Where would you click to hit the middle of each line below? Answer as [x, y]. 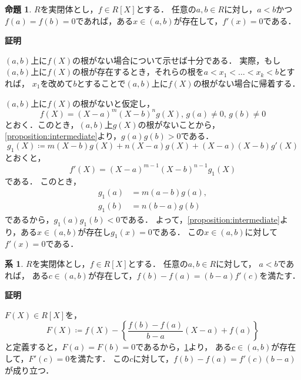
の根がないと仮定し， [114, 103]
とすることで [101, 83]
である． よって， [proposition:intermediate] [200, 219]
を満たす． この [100, 358]
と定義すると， [34, 347]
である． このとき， [43, 181]
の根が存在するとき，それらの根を [138, 72]
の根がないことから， [179, 124]
